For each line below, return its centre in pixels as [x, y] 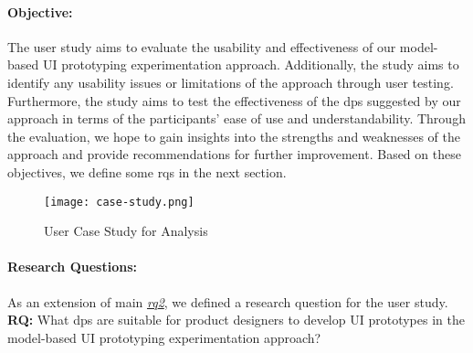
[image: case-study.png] [119, 202]
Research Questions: [72, 267]
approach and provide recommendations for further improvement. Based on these [234, 154]
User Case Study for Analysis [126, 231]
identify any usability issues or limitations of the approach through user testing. [231, 82]
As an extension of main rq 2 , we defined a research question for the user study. [228, 301]
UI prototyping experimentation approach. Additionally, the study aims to [251, 64]
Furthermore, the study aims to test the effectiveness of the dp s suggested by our [234, 100]
